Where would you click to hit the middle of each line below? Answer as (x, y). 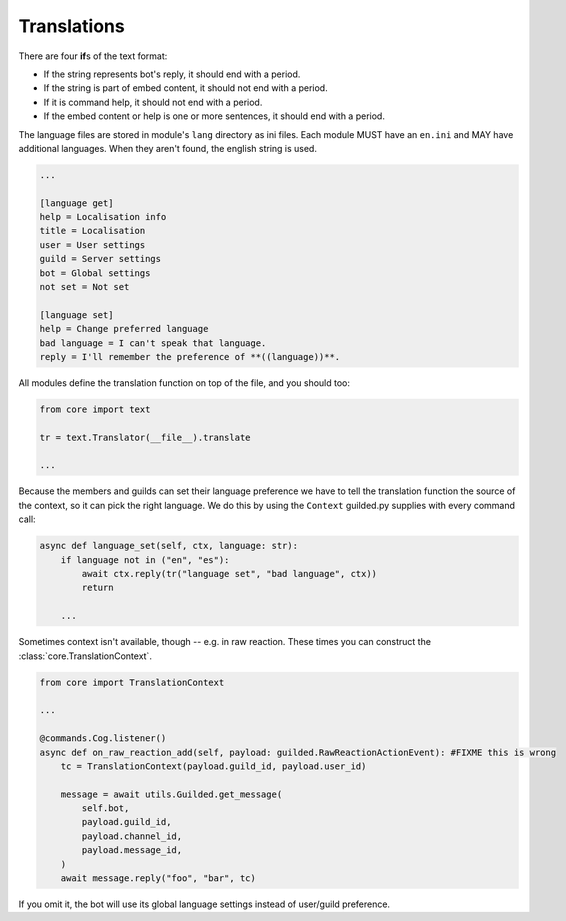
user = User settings (92, 244)
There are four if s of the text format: (93, 56)
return (97, 588)
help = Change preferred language (124, 329)
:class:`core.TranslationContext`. (85, 656)
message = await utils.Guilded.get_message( (171, 794)
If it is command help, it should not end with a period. (153, 102)
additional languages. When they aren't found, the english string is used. (167, 148)
